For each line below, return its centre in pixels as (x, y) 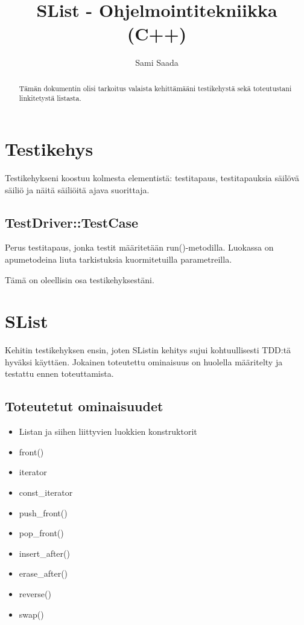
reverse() (35, 593)
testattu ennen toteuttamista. (59, 373)
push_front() (43, 512)
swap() (31, 614)
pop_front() (41, 533)
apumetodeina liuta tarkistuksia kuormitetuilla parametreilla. (119, 259)
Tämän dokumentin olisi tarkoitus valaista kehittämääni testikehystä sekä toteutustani (155, 88)
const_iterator (46, 492)
